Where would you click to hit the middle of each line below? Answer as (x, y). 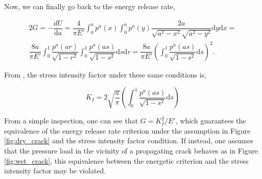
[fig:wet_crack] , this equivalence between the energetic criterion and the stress (126, 160)
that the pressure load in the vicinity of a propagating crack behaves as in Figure (131, 150)
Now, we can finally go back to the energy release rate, (90, 6)
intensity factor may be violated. (55, 171)
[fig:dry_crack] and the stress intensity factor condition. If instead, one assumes (129, 140)
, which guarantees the (211, 121)
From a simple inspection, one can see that (71, 121)
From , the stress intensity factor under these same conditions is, (105, 74)
